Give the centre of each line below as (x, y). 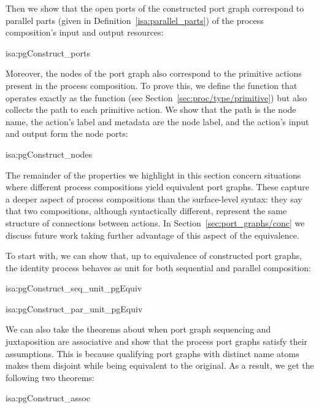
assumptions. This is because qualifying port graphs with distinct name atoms (152, 353)
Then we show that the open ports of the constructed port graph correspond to (155, 8)
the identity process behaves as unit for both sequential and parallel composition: (158, 267)
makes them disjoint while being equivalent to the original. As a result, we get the (160, 365)
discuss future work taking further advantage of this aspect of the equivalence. (152, 235)
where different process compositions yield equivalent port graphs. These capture (157, 187)
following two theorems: (50, 377)
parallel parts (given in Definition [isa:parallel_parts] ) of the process (135, 20)
